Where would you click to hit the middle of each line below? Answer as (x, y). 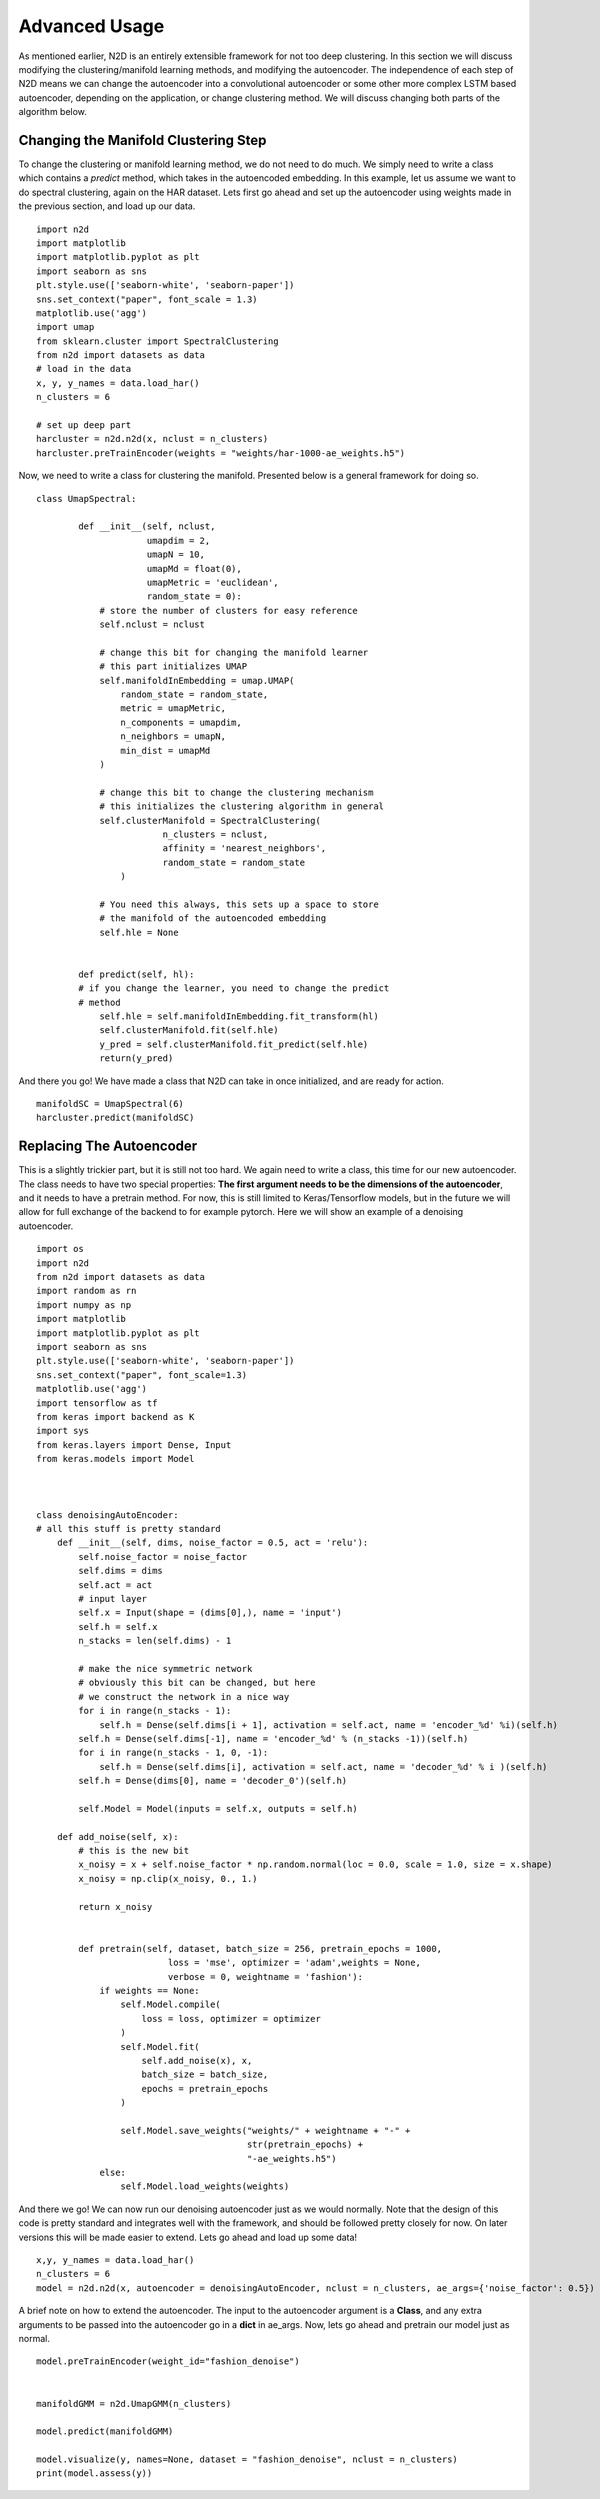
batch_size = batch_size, (205, 2074)
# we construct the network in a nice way (184, 1696)
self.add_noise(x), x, (197, 2060)
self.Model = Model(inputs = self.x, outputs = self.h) (218, 1808)
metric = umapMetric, (173, 708)
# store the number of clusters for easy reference (229, 610)
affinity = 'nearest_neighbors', (244, 848)
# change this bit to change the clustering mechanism (236, 792)
